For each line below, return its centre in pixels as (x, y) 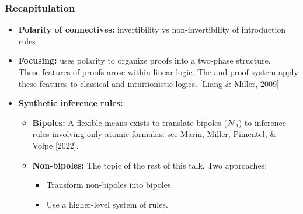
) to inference (262, 122)
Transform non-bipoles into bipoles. (110, 185)
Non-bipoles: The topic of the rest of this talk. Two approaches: (150, 165)
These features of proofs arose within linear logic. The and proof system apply (158, 72)
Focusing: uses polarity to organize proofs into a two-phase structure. (144, 60)
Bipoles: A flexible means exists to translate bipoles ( (130, 122)
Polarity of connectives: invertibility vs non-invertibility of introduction (152, 29)
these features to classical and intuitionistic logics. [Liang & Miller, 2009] (149, 83)
